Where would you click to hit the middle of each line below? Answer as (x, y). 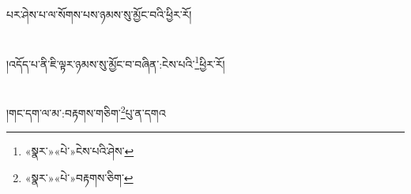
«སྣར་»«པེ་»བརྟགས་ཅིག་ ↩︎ (79, 178)
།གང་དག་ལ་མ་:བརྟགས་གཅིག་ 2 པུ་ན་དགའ (86, 112)
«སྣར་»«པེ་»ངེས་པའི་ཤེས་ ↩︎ (79, 151)
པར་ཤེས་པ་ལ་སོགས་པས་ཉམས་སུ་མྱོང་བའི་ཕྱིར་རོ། (99, 14)
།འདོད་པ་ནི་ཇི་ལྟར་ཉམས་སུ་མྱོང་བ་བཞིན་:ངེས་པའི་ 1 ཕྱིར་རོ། (116, 62)
